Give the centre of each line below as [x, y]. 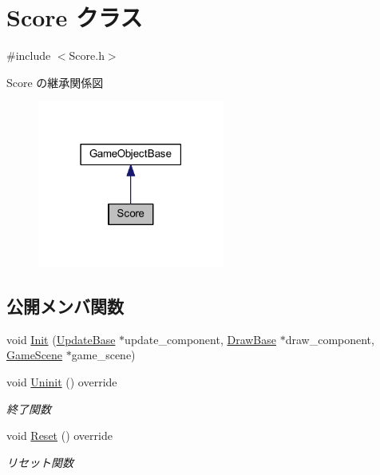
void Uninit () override [62, 382]
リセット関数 [40, 462]
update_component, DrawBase [200, 339]
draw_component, [330, 339]
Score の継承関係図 [55, 82]
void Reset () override [59, 435]
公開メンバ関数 [65, 306]
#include [29, 55]
